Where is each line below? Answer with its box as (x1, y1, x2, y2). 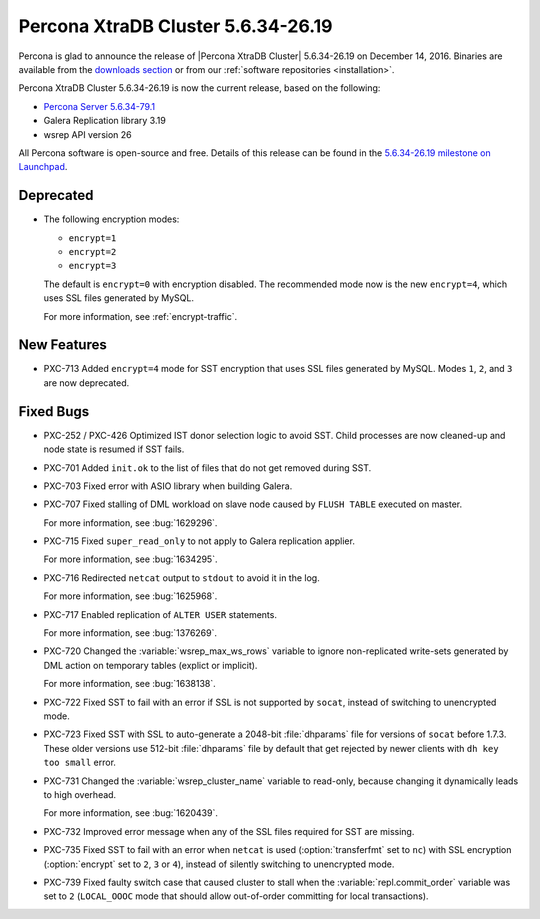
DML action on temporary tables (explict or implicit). (43, 659, 258, 671)
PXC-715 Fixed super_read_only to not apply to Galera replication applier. (43, 535, 355, 547)
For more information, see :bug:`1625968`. (43, 590, 218, 602)
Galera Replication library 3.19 (43, 115, 167, 127)
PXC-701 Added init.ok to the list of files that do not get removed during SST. (43, 461, 372, 474)
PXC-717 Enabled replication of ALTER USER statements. (43, 608, 277, 620)
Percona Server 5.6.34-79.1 (43, 100, 156, 112)
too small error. (43, 756, 117, 769)
